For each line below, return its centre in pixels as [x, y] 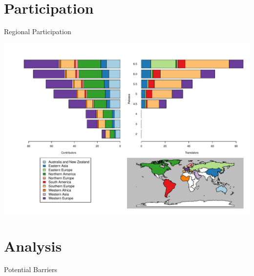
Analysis [33, 246]
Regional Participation [38, 31]
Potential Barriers [31, 269]
